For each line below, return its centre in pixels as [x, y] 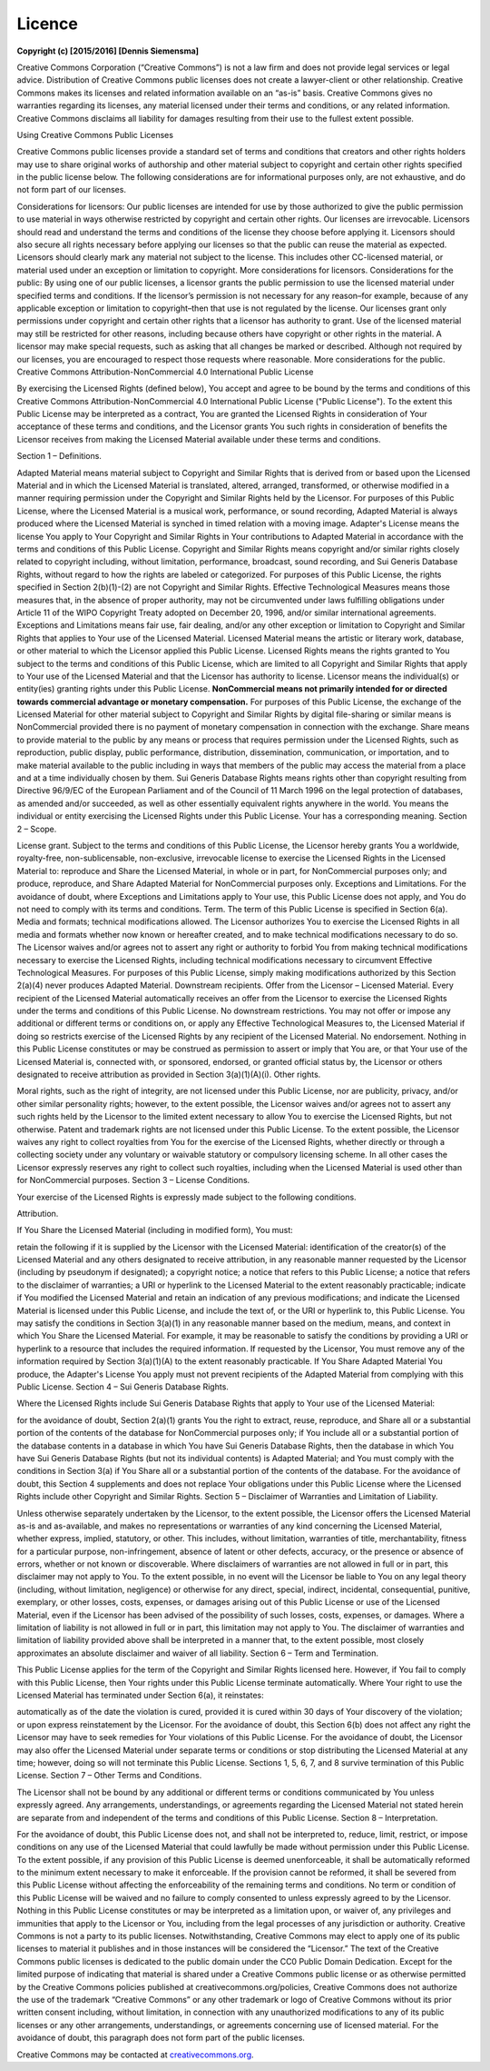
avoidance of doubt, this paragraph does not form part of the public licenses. [161, 2038]
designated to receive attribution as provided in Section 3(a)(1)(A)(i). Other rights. [169, 1075]
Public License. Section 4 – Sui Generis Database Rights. [122, 1387]
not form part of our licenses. [72, 190]
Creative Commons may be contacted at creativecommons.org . [135, 2055]
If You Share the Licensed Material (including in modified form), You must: [155, 1230]
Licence [48, 24]
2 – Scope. [37, 829]
